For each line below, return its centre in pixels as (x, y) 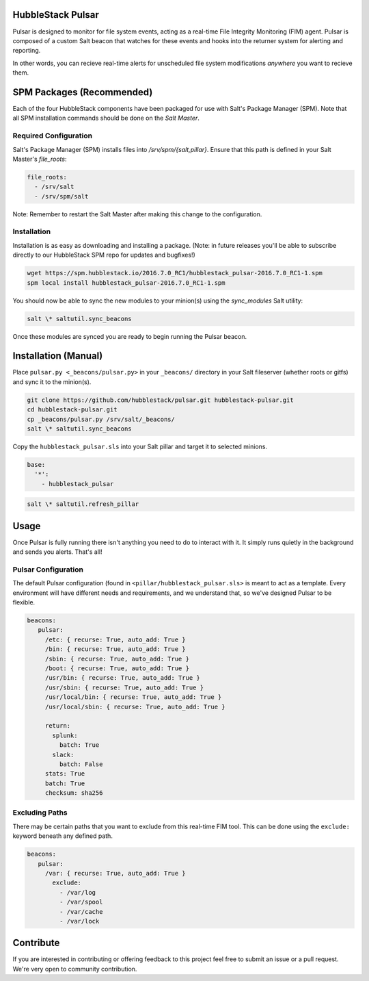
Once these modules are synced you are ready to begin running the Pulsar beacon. (130, 336)
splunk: (65, 735)
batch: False (81, 764)
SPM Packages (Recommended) (83, 92)
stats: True (65, 774)
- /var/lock (79, 921)
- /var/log (77, 892)
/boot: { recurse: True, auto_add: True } (117, 668)
